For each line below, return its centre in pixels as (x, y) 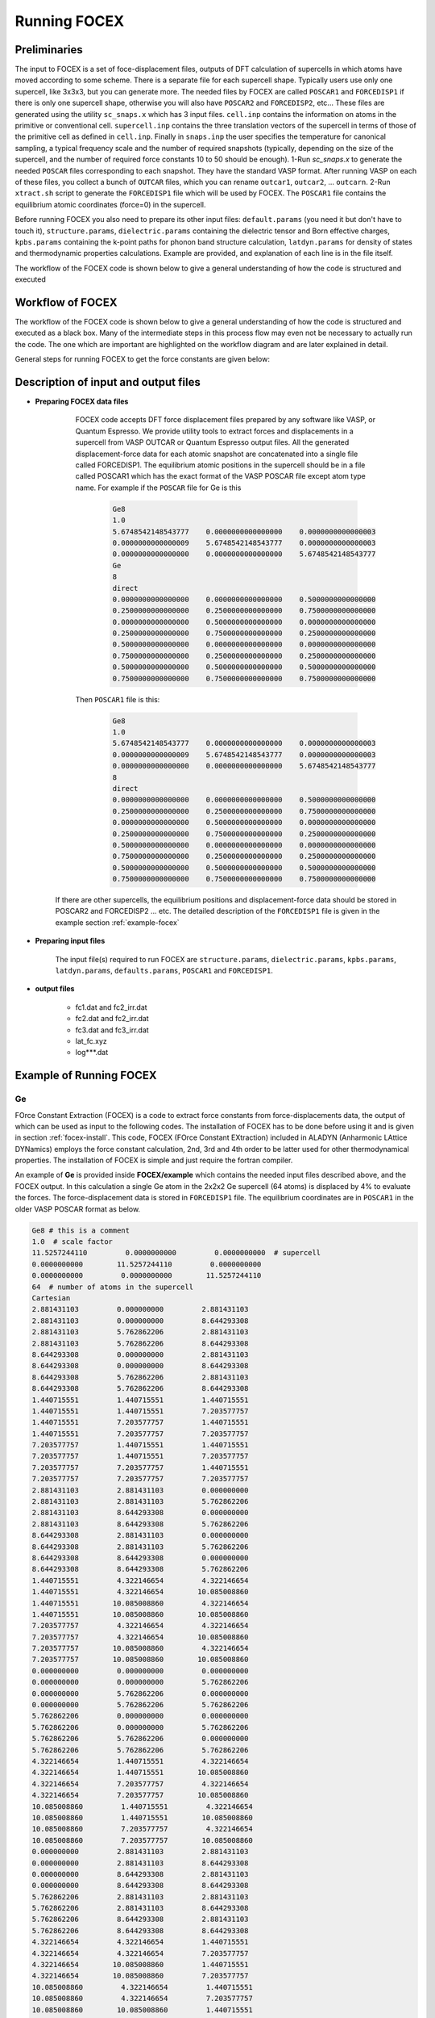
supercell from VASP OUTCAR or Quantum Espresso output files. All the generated (212, 442)
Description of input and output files (108, 382)
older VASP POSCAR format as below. (78, 1209)
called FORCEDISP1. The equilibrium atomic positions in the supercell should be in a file (220, 465)
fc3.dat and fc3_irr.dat (112, 1030)
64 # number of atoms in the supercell (112, 1287)
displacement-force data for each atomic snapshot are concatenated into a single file (217, 454)
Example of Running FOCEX (86, 1076)
